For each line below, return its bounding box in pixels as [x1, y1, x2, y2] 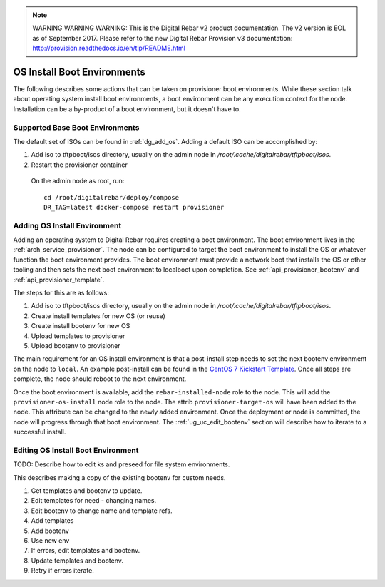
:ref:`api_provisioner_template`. [13, 275, 105, 284]
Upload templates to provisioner [31, 332, 125, 340]
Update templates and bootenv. [31, 556, 124, 565]
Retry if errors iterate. [31, 566, 94, 575]
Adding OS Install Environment [13, 220, 122, 230]
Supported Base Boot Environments [13, 122, 140, 132]
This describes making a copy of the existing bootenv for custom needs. [13, 473, 226, 481]
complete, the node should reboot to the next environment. [13, 374, 187, 383]
